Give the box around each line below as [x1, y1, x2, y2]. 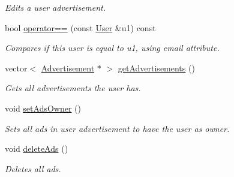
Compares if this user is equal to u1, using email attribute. [5, 41, 220, 54]
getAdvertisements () [118, 61, 195, 74]
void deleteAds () [5, 142, 68, 155]
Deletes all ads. [5, 162, 61, 175]
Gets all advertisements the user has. [5, 82, 141, 94]
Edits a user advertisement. [5, 1, 106, 13]
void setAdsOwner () [5, 101, 81, 114]
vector [5, 61, 28, 74]
